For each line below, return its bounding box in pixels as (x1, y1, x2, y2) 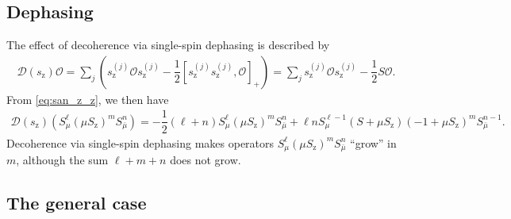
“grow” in (350, 134, 397, 151)
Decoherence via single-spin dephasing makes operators (6, 134, 275, 151)
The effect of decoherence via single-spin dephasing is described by (6, 36, 330, 53)
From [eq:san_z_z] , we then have (6, 90, 169, 107)
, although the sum (16, 151, 109, 167)
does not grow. (170, 151, 241, 167)
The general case (6, 190, 147, 214)
